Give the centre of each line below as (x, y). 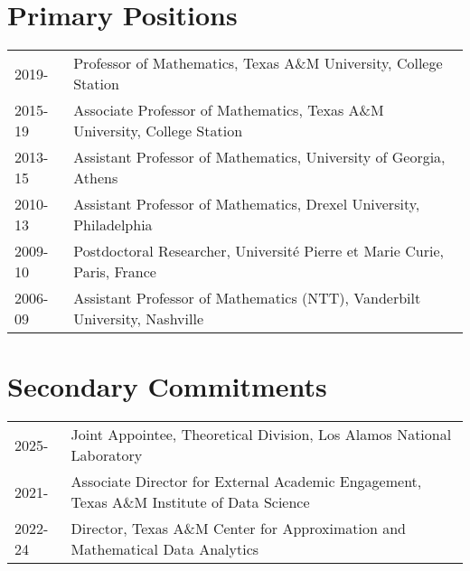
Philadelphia (113, 225)
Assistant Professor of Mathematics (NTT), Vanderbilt (247, 298)
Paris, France (115, 272)
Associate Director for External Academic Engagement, (246, 482)
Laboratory (107, 455)
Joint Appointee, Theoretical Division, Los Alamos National (261, 435)
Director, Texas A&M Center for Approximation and (238, 529)
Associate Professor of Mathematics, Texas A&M (229, 110)
